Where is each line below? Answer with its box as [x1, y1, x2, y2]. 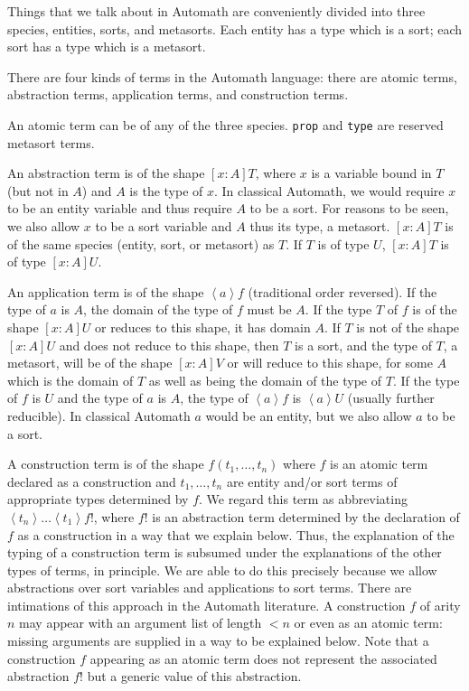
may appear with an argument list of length [19, 613, 262, 632]
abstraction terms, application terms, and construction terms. [7, 85, 349, 104]
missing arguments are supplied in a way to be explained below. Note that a [7, 631, 429, 650]
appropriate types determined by [7, 490, 189, 509]
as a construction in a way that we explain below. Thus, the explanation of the [17, 525, 455, 544]
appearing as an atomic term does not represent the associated [89, 649, 437, 668]
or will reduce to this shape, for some [227, 353, 433, 372]
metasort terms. [7, 133, 95, 152]
